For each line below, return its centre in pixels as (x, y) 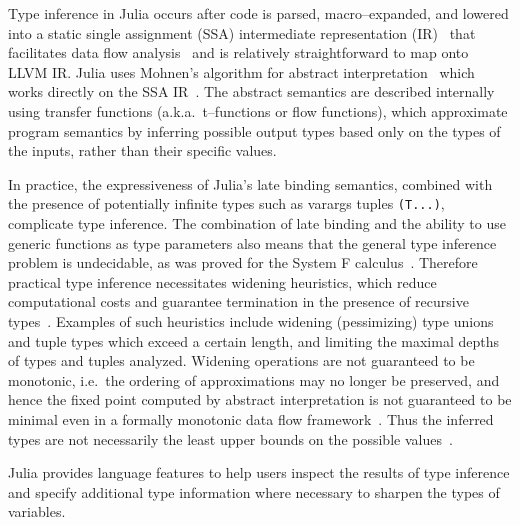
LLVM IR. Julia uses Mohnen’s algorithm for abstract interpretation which (241, 71)
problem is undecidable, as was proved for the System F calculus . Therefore (243, 262)
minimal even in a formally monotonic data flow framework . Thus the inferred (251, 418)
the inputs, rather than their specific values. (142, 150)
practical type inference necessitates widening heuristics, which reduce (222, 281)
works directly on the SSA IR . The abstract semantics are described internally (251, 91)
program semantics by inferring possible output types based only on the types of (254, 130)
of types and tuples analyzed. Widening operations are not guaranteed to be (241, 360)
